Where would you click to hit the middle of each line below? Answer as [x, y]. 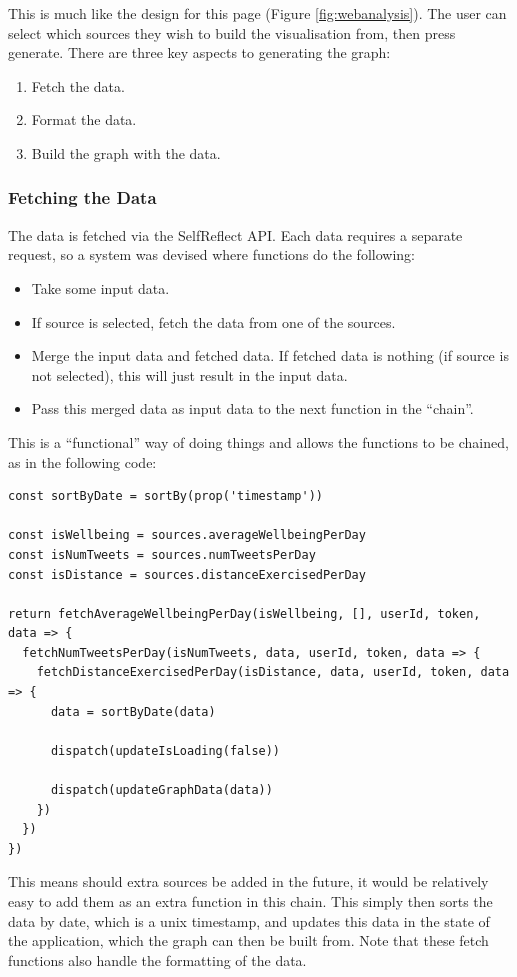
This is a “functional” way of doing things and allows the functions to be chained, [258, 441]
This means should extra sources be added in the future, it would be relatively [248, 881]
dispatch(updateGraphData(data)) [161, 790]
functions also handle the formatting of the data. [157, 959]
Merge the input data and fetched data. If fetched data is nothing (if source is [270, 355]
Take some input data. [100, 287]
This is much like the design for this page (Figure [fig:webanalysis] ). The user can [257, 13]
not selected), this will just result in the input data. [189, 374]
